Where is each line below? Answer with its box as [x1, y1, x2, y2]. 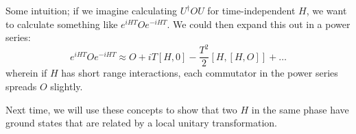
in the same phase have [251, 102, 349, 116]
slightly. [50, 79, 83, 93]
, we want [306, 3, 347, 17]
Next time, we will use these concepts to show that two [5, 102, 237, 116]
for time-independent [207, 3, 296, 17]
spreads [5, 79, 37, 93]
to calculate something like [5, 16, 118, 31]
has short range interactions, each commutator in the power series [61, 66, 338, 80]
